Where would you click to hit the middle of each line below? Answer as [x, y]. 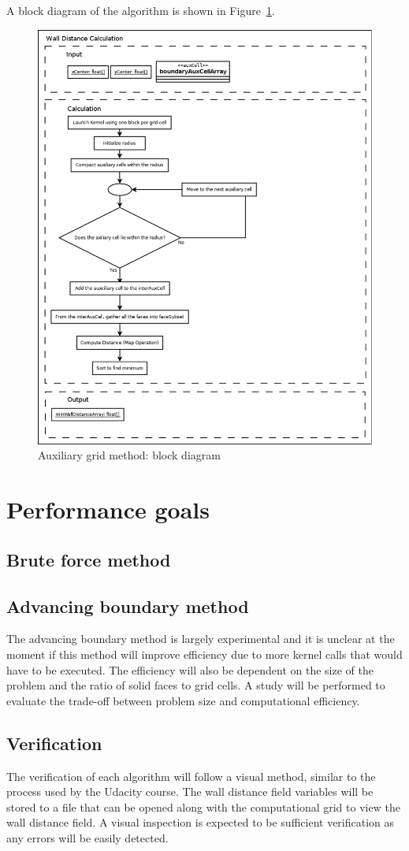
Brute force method [89, 559]
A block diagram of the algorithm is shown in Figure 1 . [141, 10]
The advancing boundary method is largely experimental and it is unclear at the [201, 639]
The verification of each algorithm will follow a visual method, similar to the [191, 776]
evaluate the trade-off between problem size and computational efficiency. [183, 700]
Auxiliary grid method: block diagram [129, 455]
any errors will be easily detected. [87, 837]
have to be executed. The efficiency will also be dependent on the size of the [190, 669]
